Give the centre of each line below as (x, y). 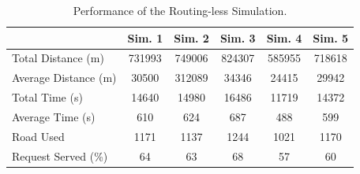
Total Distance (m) (58, 58)
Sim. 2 (191, 37)
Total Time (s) (47, 97)
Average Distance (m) (64, 78)
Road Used (38, 136)
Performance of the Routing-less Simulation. (180, 10)
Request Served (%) (60, 155)
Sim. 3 (238, 37)
